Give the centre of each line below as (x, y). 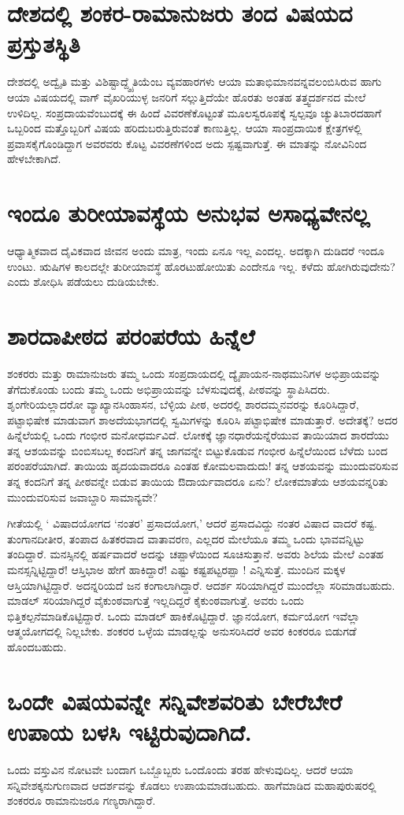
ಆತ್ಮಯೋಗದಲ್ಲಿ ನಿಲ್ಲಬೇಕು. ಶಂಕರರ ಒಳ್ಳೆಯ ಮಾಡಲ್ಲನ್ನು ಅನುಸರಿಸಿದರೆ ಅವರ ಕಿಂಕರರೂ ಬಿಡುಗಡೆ (182, 631)
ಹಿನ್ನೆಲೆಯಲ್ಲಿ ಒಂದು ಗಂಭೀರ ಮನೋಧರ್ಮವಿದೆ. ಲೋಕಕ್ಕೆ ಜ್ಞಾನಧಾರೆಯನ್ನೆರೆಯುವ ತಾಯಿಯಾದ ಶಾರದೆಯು (198, 435)
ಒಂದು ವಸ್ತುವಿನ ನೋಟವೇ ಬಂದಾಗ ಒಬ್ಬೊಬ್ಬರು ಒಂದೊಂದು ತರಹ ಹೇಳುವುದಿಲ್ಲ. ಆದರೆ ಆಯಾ (180, 769)
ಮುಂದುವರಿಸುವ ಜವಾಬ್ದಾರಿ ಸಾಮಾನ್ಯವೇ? (83, 496)
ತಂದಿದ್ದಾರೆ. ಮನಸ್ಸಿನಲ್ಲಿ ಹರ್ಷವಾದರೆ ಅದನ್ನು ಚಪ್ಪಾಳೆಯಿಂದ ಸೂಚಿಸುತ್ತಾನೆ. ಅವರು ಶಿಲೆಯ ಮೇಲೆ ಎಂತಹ (196, 554)
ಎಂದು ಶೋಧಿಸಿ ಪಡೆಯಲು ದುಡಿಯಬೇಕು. (83, 282)
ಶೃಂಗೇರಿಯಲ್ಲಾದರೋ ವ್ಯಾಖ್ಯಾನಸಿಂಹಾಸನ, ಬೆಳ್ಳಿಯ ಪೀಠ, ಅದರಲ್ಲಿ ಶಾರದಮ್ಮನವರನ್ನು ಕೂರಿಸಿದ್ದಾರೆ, (183, 404)
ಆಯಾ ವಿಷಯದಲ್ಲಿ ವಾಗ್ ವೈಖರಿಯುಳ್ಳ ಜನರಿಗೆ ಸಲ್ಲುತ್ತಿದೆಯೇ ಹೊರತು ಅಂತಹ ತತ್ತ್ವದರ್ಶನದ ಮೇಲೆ (187, 96)
